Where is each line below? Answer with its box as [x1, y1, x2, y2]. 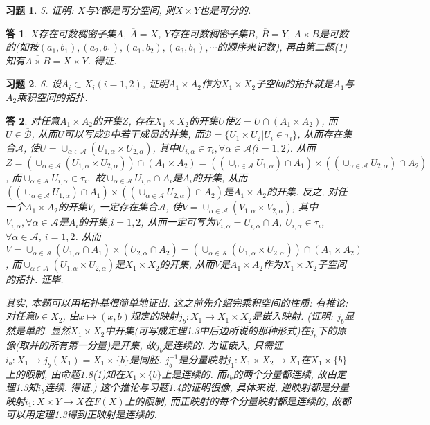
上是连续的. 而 [161, 366, 226, 381]
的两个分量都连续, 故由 [233, 366, 337, 381]
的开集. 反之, [266, 184, 325, 199]
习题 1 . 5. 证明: [6, 3, 74, 17]
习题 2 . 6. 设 [6, 76, 62, 91]
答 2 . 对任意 [6, 113, 60, 127]
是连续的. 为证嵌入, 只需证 [163, 338, 283, 352]
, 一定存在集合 [93, 199, 158, 214]
